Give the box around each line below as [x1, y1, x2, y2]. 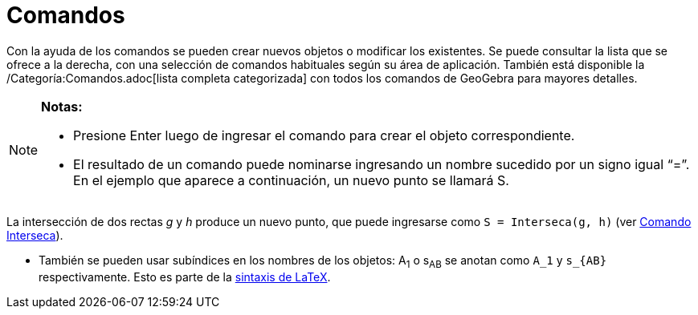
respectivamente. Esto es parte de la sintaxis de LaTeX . [39, 269, 331, 284]
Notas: [41, 98, 83, 115]
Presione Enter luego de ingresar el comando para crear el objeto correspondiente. [73, 127, 575, 143]
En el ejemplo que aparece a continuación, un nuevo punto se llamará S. [73, 172, 509, 188]
